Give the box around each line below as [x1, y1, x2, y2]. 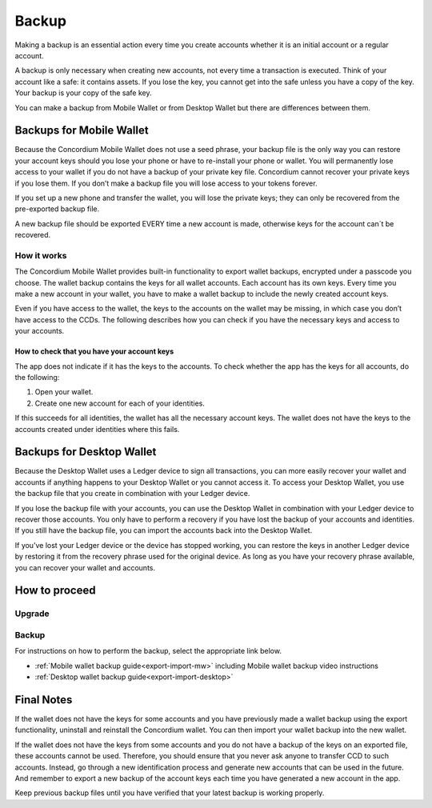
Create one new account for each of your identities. [34, 398, 206, 408]
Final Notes [14, 693, 73, 706]
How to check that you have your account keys [14, 346, 174, 356]
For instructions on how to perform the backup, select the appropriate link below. [14, 646, 282, 656]
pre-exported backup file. [14, 204, 100, 214]
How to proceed [14, 584, 96, 598]
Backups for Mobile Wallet [14, 124, 149, 138]
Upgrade [14, 608, 50, 619]
